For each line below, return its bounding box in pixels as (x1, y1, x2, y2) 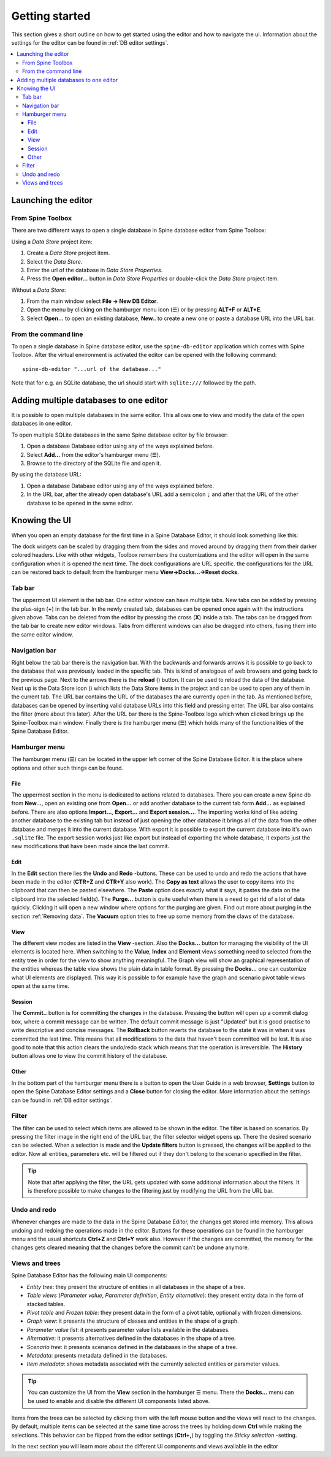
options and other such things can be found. (11, 764, 124, 771)
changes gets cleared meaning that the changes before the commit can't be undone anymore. (11, 1244, 249, 1251)
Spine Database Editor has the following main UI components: (11, 1272, 168, 1279)
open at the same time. (11, 982, 70, 990)
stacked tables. (26, 1300, 66, 1307)
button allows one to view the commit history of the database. (11, 1052, 168, 1060)
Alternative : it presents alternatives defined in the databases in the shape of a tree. (26, 1334, 236, 1342)
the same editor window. (11, 630, 74, 638)
